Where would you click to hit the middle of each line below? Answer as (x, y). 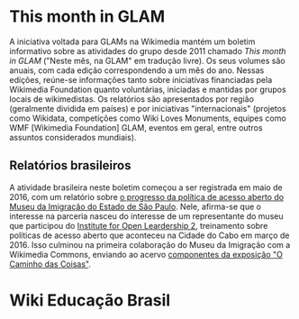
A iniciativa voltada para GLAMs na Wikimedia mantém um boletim (132, 41)
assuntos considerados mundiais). (73, 137)
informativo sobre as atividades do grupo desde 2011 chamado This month (148, 50)
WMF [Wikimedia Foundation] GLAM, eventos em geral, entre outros (136, 127)
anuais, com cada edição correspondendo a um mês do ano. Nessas (137, 70)
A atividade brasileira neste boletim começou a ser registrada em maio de (146, 187)
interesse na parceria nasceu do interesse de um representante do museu (146, 216)
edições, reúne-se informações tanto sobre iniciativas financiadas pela (141, 79)
